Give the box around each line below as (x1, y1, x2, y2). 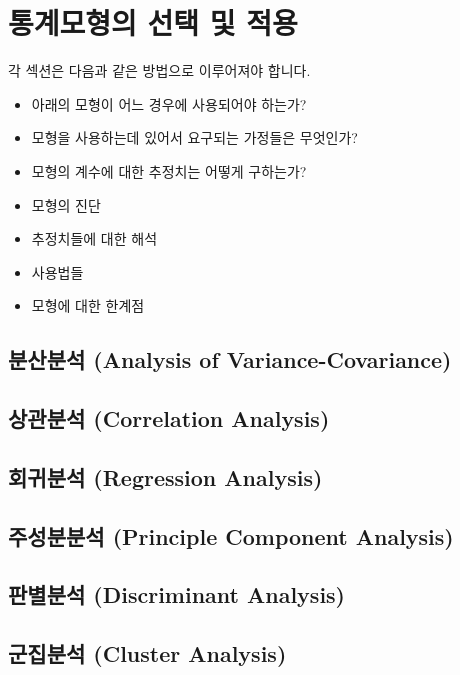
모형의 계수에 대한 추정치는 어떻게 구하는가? (31, 160, 307, 181)
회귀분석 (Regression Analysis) (8, 461, 323, 492)
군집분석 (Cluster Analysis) (8, 638, 287, 669)
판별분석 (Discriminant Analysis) (8, 579, 346, 610)
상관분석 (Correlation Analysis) (8, 403, 330, 434)
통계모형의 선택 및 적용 (8, 2, 298, 43)
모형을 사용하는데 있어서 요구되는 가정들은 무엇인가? (31, 127, 358, 148)
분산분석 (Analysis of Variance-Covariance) (8, 344, 452, 375)
